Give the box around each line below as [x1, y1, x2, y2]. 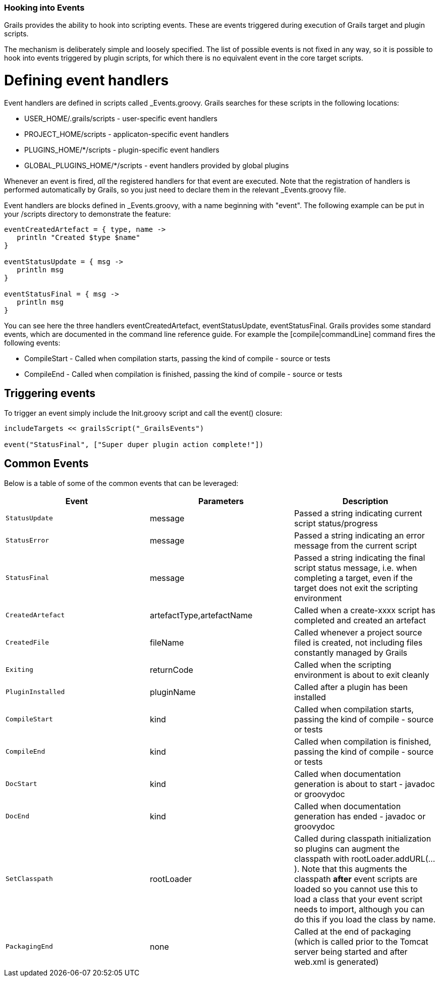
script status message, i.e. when [294, 562, 417, 573]
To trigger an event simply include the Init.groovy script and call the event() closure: [4, 408, 283, 417]
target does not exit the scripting [294, 582, 418, 593]
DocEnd [6, 812, 29, 820]
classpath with [294, 853, 349, 864]
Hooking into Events [4, 3, 85, 13]
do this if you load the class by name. [294, 914, 436, 924]
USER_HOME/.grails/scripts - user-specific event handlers [24, 114, 217, 123]
